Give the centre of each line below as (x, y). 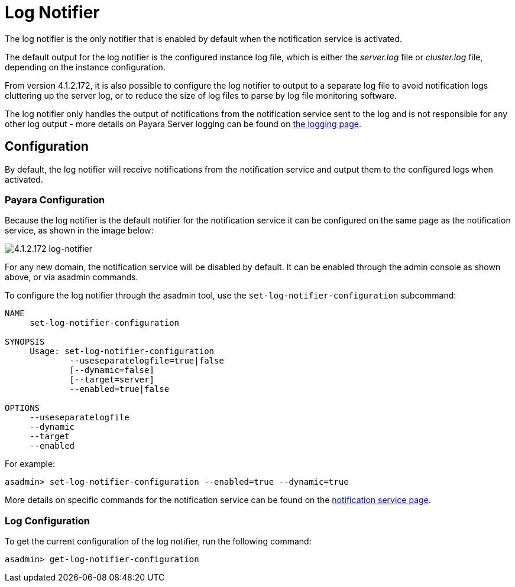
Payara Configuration (55, 200)
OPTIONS (22, 408)
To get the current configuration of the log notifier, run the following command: (158, 541)
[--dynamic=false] (112, 370)
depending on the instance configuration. (85, 67)
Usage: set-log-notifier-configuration (122, 351)
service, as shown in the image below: (79, 231)
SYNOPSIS (25, 342)
